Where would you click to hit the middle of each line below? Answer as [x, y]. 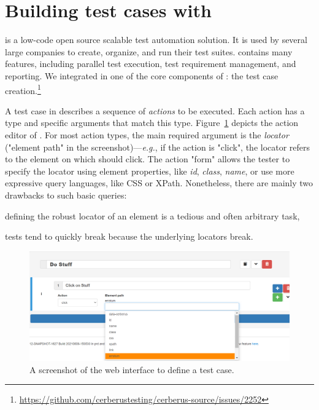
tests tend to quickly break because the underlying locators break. [129, 236]
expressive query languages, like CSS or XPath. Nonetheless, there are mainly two [159, 183]
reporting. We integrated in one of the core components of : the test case [142, 75]
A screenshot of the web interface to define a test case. [132, 369]
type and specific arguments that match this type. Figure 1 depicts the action [152, 123]
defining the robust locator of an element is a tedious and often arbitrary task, [152, 215]
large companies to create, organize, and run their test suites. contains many [149, 51]
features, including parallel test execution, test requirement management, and [151, 64]
